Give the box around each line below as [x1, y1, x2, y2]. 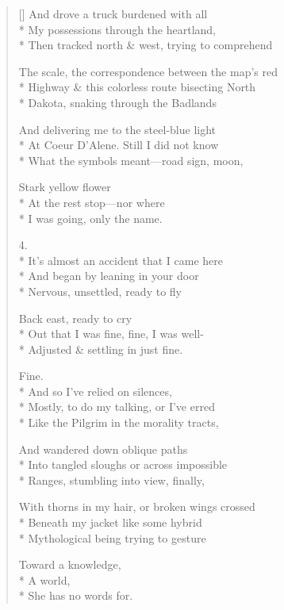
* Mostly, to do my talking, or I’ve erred [18, 398, 215, 415]
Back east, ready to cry [18, 309, 132, 326]
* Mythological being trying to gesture [18, 529, 206, 546]
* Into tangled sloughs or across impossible [18, 456, 228, 473]
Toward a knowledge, [18, 556, 121, 573]
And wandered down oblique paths [18, 440, 188, 457]
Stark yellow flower [18, 178, 111, 195]
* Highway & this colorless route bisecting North [18, 79, 256, 95]
